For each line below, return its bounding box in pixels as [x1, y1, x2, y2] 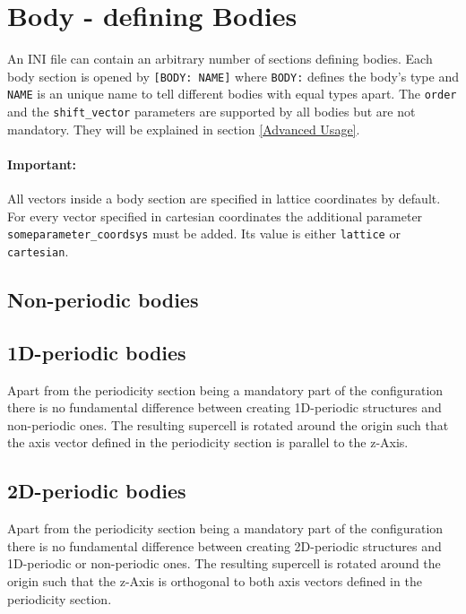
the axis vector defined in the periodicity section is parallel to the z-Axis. [7, 433, 409, 452]
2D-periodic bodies [7, 477, 186, 505]
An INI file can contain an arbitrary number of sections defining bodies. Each [7, 49, 433, 68]
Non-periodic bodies [7, 285, 199, 313]
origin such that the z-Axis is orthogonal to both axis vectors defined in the [7, 571, 422, 590]
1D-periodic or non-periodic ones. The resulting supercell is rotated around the [7, 554, 441, 573]
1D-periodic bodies [7, 338, 186, 366]
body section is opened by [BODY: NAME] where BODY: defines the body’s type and [7, 66, 459, 85]
